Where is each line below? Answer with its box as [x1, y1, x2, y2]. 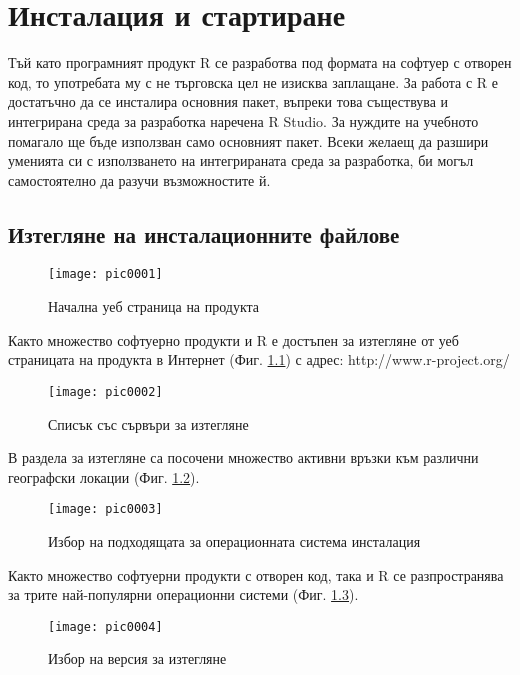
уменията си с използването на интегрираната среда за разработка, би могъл [8, 150, 474, 171]
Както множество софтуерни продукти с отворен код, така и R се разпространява [8, 564, 504, 585]
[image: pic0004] [48, 619, 163, 634]
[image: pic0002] [48, 384, 163, 399]
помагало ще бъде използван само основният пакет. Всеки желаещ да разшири [8, 130, 489, 151]
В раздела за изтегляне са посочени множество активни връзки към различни [8, 447, 479, 468]
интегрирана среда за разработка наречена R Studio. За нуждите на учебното [8, 110, 479, 131]
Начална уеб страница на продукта [48, 296, 260, 317]
